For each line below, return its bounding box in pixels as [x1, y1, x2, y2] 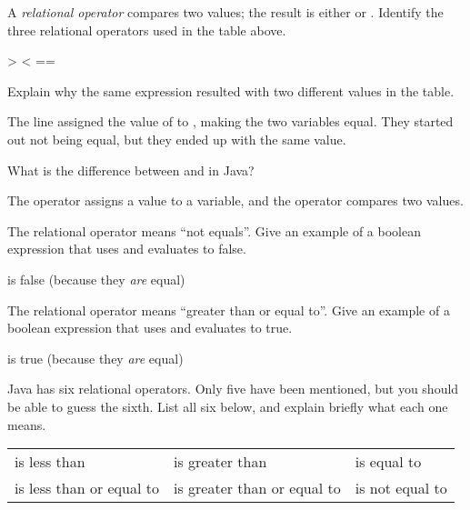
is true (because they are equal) [7, 348, 184, 367]
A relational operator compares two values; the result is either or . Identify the [7, 3, 444, 21]
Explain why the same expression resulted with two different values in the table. [7, 81, 455, 100]
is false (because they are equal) [7, 269, 185, 288]
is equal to [355, 451, 422, 473]
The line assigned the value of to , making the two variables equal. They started [7, 112, 454, 131]
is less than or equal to [15, 477, 159, 499]
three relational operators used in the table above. [7, 20, 286, 39]
